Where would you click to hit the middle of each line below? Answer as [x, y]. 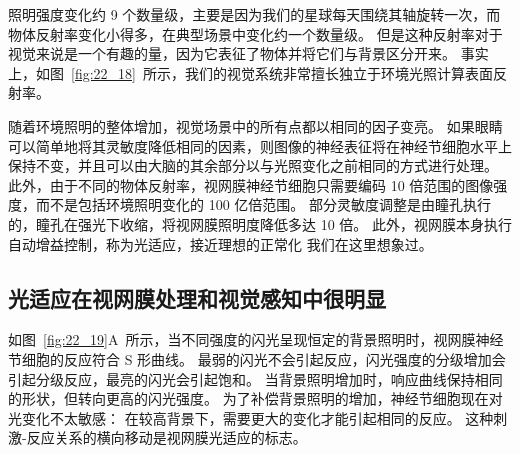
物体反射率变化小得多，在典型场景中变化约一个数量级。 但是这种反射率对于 [255, 33]
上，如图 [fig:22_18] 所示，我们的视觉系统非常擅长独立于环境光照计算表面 [250, 72]
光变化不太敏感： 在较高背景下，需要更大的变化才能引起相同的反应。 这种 [251, 417]
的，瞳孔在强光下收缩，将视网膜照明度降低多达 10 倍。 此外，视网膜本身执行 [260, 223]
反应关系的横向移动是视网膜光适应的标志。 [166, 437]
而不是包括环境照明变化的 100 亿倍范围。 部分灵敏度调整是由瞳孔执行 [263, 204]
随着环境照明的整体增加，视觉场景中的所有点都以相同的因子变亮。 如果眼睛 [255, 125]
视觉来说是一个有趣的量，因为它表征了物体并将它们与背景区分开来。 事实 [248, 53]
